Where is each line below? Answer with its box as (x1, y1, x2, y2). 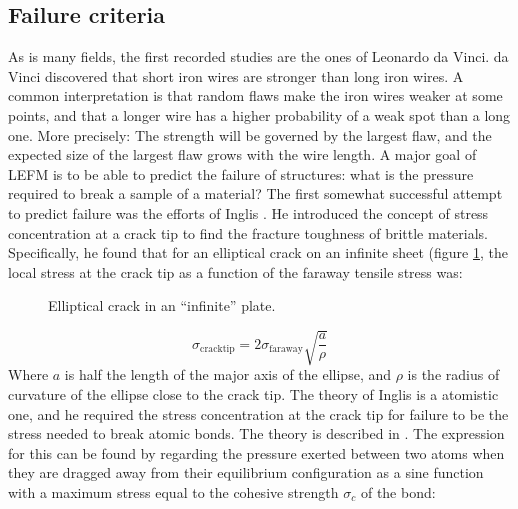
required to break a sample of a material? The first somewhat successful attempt (8, 183, 503, 204)
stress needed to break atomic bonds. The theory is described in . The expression (8, 423, 505, 444)
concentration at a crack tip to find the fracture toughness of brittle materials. (8, 222, 488, 243)
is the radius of (407, 364, 500, 385)
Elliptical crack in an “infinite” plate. (48, 295, 276, 316)
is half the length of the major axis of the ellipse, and (64, 364, 392, 385)
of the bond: (360, 482, 436, 503)
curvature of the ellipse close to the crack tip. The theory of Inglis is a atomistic (8, 384, 499, 405)
